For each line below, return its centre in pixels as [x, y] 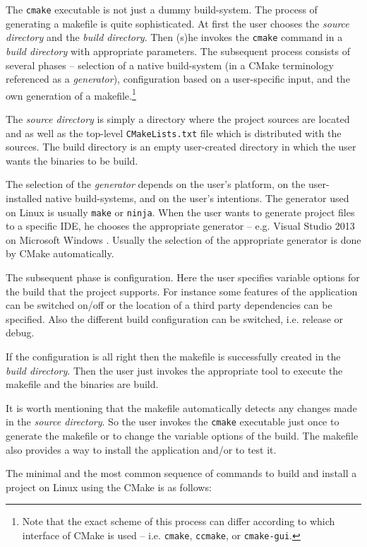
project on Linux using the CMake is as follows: [109, 487]
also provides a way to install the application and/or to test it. [141, 449]
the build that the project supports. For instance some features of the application [182, 291]
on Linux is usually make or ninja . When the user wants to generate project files [180, 212]
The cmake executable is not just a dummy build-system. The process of [162, 9]
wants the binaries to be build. [72, 160]
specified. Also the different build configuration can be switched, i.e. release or [175, 318]
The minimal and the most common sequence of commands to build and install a [181, 473]
